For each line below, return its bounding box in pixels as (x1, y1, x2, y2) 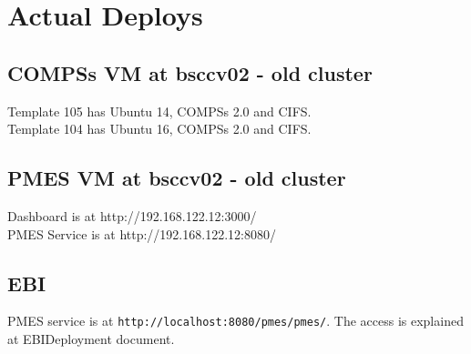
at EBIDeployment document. (7, 329, 175, 349)
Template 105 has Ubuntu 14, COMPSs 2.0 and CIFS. (7, 101, 312, 120)
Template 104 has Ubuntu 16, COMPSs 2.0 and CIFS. (7, 119, 312, 138)
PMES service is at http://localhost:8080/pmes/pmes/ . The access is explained (7, 311, 464, 330)
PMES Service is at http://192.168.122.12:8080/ (7, 224, 276, 243)
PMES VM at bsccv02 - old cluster (7, 164, 346, 192)
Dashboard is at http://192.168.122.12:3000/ (7, 206, 257, 225)
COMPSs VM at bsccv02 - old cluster (7, 58, 373, 86)
